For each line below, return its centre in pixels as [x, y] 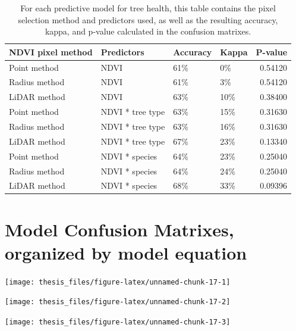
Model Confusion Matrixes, [119, 229]
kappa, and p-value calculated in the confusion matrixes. [148, 31]
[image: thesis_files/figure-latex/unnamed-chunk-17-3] [118, 322]
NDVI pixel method [51, 51]
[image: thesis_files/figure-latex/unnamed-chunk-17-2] [118, 302]
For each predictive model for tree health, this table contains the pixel [148, 8]
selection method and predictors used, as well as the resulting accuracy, [148, 19]
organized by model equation [126, 252]
